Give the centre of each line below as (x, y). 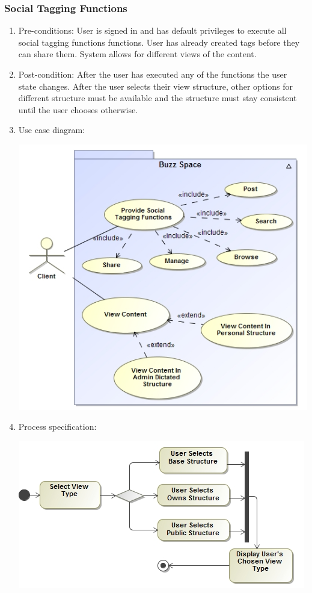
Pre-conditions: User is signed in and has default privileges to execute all (152, 30)
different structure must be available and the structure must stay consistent (158, 98)
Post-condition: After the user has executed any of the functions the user (153, 74)
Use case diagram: (52, 130)
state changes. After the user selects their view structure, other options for (155, 86)
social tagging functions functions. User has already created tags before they (159, 42)
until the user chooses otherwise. (78, 109)
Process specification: (57, 427)
